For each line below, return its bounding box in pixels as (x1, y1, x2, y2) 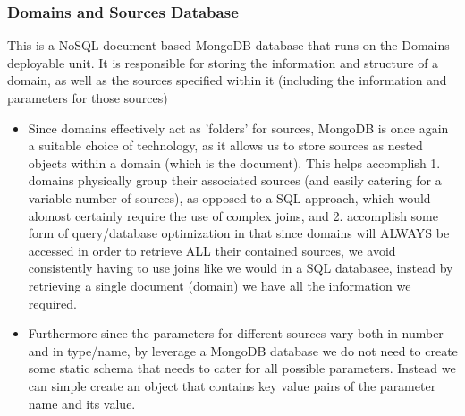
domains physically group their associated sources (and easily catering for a (28, 171, 442, 190)
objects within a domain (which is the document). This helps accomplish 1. (28, 153, 441, 172)
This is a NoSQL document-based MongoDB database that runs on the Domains (7, 36, 450, 55)
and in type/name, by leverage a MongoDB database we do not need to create (28, 341, 458, 360)
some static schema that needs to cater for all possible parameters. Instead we (28, 359, 456, 378)
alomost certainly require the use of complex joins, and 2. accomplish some (28, 206, 438, 225)
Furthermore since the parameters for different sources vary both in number (28, 324, 444, 343)
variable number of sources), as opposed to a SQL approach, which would (28, 188, 431, 207)
